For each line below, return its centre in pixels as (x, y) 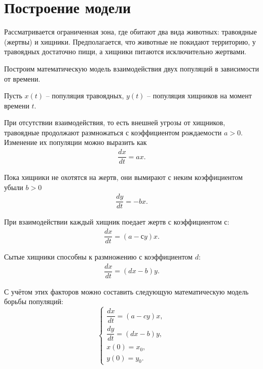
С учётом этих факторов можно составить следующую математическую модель (126, 291)
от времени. (22, 78)
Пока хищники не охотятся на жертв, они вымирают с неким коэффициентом (123, 177)
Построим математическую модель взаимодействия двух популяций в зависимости (131, 68)
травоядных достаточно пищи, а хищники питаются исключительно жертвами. (125, 51)
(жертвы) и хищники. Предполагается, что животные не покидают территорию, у (130, 41)
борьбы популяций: (34, 301)
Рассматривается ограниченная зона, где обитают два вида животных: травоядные (130, 32)
